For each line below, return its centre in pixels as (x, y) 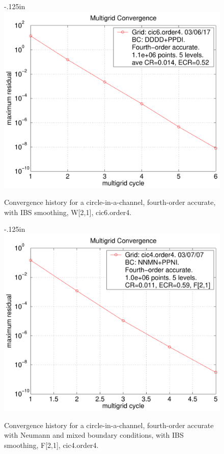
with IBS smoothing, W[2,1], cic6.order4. (68, 212)
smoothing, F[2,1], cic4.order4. (51, 445)
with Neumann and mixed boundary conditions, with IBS (94, 435)
